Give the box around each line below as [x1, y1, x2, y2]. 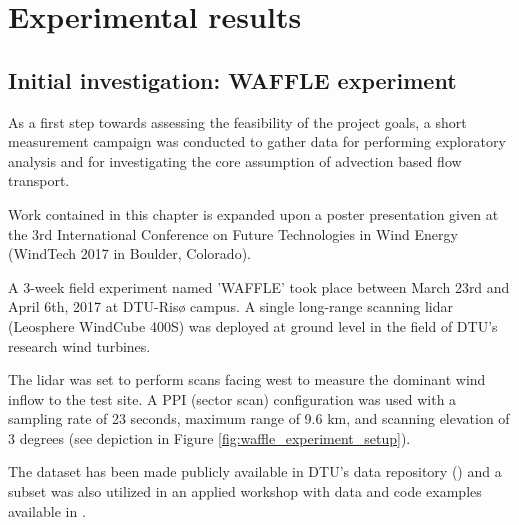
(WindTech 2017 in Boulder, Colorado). [8, 243, 251, 264]
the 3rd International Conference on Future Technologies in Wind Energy [8, 223, 458, 244]
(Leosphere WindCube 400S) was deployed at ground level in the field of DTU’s [8, 315, 498, 336]
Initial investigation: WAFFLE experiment [8, 64, 457, 95]
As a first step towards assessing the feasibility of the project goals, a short [8, 111, 467, 132]
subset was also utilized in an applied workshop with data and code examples [8, 481, 482, 502]
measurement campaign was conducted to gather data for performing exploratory [8, 131, 506, 152]
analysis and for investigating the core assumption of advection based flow [8, 150, 462, 171]
